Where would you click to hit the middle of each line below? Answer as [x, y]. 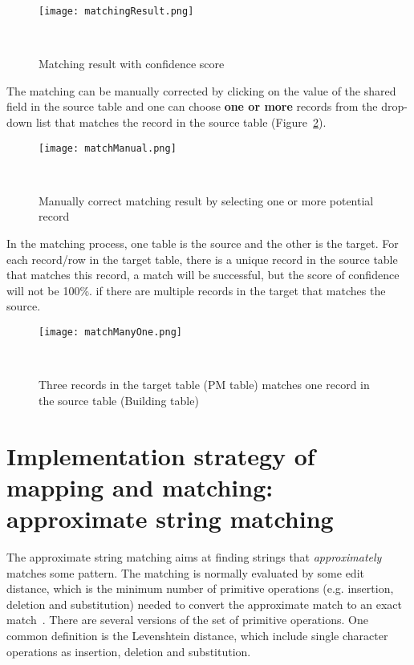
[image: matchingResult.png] [116, 11]
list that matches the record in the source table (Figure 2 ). [181, 122]
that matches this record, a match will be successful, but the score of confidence [203, 275]
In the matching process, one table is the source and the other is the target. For [203, 243]
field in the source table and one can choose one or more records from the [192, 106]
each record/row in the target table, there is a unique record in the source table [202, 259]
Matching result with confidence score [132, 64]
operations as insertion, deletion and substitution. [129, 651]
